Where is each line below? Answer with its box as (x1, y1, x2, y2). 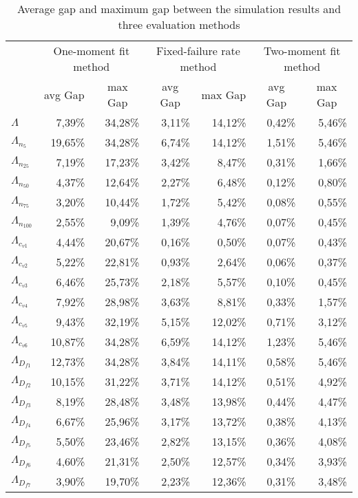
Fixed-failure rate (156, 43, 240, 58)
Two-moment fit (264, 43, 341, 58)
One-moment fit (53, 43, 130, 58)
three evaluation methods (118, 17, 240, 32)
